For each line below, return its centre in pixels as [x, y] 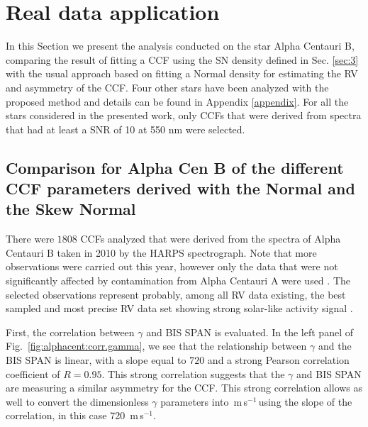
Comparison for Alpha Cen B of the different [175, 167]
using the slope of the [305, 401]
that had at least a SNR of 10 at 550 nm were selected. [126, 129]
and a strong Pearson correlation [278, 360]
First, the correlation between [70, 332]
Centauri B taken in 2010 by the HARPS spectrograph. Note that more [161, 252]
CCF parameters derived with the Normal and [180, 188]
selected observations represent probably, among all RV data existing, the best [176, 294]
